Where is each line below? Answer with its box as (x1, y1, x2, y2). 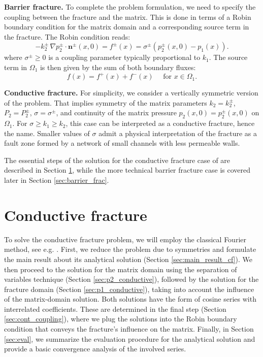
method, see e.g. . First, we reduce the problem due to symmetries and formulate (4, 244, 256, 254)
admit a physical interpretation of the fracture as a (98, 127, 257, 138)
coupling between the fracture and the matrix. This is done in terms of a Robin (4, 11, 251, 22)
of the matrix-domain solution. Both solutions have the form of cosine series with (4, 294, 256, 304)
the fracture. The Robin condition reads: (4, 31, 130, 42)
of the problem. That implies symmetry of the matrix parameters (4, 97, 207, 108)
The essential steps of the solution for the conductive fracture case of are (4, 154, 231, 165)
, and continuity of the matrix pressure (56, 107, 177, 118)
